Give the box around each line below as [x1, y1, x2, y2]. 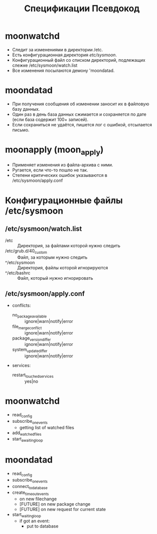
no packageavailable [12, 312, 47, 319]
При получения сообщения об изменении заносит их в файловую [12, 101, 150, 107]
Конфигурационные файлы [5, 194, 123, 206]
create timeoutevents [12, 489, 49, 497]
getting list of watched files [19, 424, 75, 430]
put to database [26, 523, 59, 529]
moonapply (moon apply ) [5, 144, 104, 157]
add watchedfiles [12, 430, 41, 437]
